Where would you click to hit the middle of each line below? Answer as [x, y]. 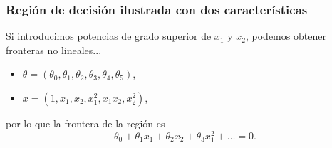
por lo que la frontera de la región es [85, 123]
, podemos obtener [286, 36]
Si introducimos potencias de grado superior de [109, 36]
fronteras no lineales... [54, 49]
